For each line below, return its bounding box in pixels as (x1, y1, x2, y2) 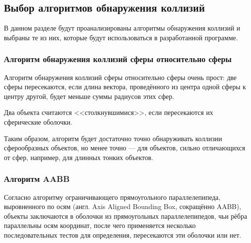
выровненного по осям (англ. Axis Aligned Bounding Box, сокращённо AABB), (4, 201, 241, 211)
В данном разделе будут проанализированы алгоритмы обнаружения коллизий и (4, 23, 240, 33)
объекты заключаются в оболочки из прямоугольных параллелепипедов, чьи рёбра (4, 211, 247, 221)
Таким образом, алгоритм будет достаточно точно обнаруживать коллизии (4, 133, 222, 143)
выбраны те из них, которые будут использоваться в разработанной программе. (4, 32, 238, 42)
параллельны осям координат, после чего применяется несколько (4, 220, 196, 230)
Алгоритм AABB (4, 173, 70, 185)
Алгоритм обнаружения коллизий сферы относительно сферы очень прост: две (4, 72, 237, 82)
